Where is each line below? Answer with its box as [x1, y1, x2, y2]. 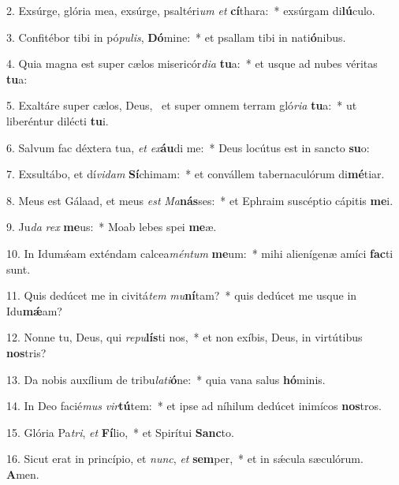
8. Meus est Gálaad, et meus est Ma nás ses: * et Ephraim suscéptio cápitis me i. [6, 192, 393, 208]
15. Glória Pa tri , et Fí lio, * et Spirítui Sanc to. [6, 423, 234, 440]
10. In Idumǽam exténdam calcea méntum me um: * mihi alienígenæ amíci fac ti [6, 244, 393, 261]
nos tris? [6, 344, 47, 360]
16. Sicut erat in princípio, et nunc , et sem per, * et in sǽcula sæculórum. [6, 450, 364, 467]
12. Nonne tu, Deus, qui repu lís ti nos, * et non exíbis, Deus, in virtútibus [6, 329, 363, 345]
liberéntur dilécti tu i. [6, 112, 109, 129]
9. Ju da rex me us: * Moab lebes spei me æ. [6, 218, 217, 235]
